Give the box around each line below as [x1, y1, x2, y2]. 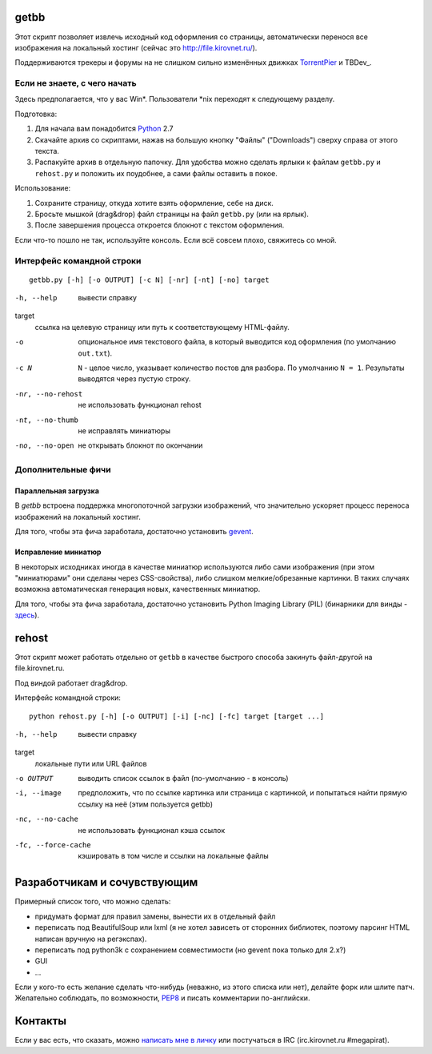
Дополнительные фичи [14, 465, 111, 476]
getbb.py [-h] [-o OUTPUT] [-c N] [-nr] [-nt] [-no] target [29, 275, 270, 284]
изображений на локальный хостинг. [14, 512, 142, 521]
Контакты [14, 1014, 67, 1028]
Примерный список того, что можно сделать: [14, 897, 171, 907]
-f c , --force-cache [14, 841, 91, 850]
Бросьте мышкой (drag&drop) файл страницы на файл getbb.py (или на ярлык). [34, 209, 310, 219]
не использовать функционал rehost [78, 400, 202, 410]
